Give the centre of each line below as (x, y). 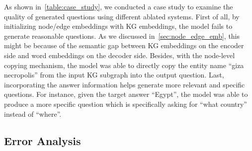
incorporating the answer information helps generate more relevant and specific (125, 84)
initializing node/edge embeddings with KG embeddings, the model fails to (118, 26)
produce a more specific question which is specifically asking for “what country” (126, 104)
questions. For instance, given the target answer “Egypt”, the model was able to (126, 94)
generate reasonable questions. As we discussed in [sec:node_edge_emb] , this (122, 36)
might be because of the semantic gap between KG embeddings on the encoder (124, 45)
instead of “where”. (33, 113)
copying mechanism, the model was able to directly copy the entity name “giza (124, 65)
